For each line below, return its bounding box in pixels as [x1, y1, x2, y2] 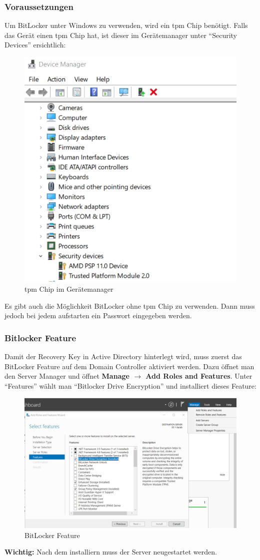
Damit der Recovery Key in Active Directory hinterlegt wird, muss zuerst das [4, 351, 242, 361]
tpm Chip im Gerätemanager [24, 283, 113, 294]
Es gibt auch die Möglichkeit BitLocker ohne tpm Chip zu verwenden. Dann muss [4, 300, 255, 311]
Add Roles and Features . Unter [145, 371, 252, 381]
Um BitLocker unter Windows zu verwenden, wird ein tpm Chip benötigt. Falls [4, 20, 248, 30]
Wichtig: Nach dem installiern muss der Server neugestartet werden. [4, 547, 217, 557]
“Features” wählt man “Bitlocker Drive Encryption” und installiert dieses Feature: [4, 380, 256, 391]
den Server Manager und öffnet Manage [4, 371, 129, 381]
